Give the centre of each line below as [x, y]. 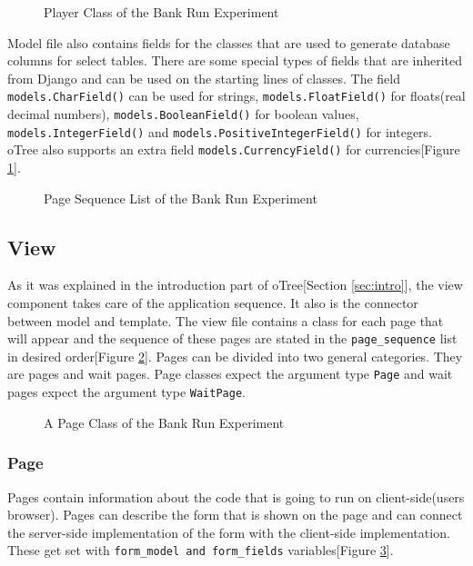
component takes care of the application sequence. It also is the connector [213, 302]
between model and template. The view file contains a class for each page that [226, 320]
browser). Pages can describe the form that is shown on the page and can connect [235, 515]
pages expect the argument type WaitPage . [126, 392]
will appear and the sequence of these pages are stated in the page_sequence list [232, 338]
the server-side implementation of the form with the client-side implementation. [229, 532]
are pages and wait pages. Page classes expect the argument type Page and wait [230, 374]
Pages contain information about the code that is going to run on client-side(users [236, 496]
